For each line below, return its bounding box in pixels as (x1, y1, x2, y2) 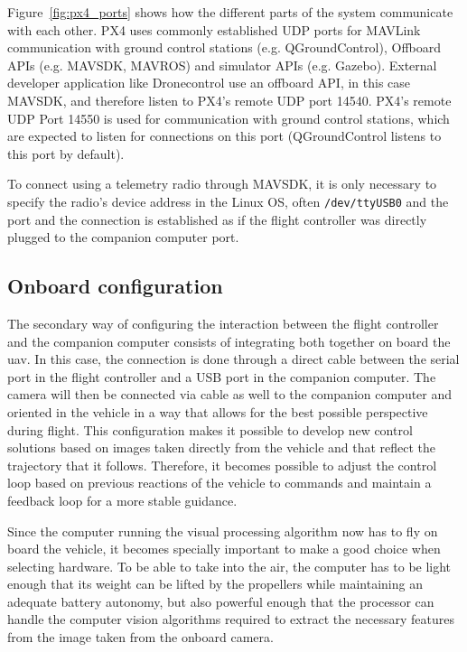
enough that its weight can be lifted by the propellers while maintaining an (7, 574, 423, 593)
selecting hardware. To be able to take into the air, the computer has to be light (7, 556, 452, 575)
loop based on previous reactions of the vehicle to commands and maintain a (7, 473, 432, 492)
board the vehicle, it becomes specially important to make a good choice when (7, 539, 441, 558)
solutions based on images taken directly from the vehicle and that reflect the (7, 438, 436, 457)
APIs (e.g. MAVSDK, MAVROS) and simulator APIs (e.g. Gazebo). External (7, 55, 437, 74)
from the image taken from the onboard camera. (7, 628, 274, 647)
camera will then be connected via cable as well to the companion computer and (7, 385, 453, 404)
